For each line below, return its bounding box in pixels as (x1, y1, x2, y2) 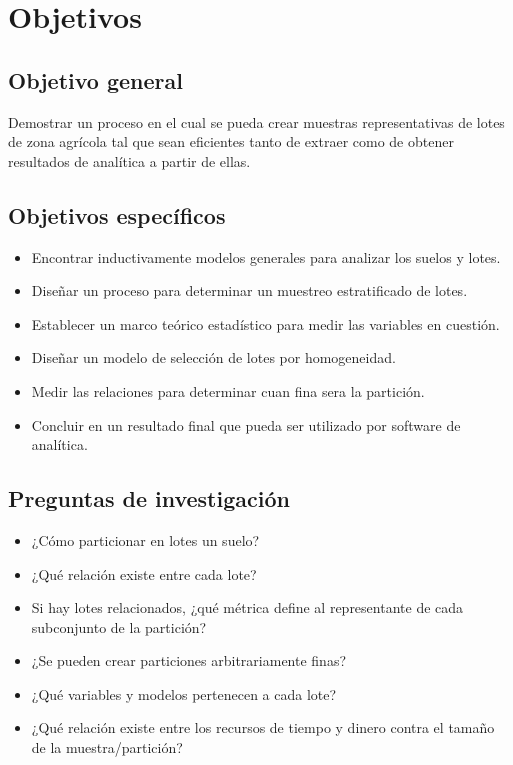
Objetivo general (8, 64, 183, 95)
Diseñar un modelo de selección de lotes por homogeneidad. (31, 347, 396, 368)
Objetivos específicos (8, 199, 226, 230)
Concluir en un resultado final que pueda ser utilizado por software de (31, 414, 461, 435)
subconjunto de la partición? (31, 616, 207, 637)
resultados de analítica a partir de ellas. (8, 150, 251, 171)
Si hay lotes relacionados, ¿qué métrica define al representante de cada (31, 597, 464, 618)
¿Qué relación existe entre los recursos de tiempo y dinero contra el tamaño (31, 717, 495, 738)
